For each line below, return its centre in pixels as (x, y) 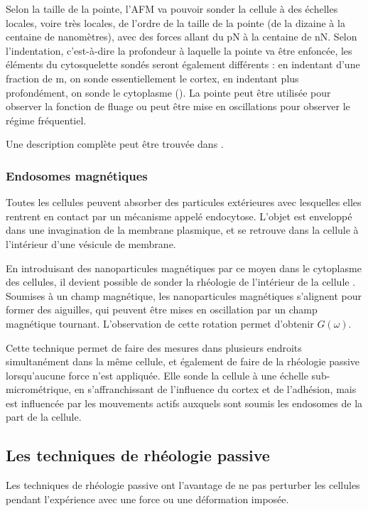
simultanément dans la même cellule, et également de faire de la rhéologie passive (183, 361)
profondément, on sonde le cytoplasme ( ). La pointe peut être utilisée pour (168, 92)
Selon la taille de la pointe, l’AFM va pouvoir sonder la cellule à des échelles (172, 9)
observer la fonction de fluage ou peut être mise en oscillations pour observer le (178, 106)
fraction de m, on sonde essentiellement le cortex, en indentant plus (152, 78)
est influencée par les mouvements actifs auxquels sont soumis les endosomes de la (184, 403)
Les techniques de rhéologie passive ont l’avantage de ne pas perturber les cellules (183, 485)
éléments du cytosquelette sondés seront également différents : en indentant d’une (183, 64)
